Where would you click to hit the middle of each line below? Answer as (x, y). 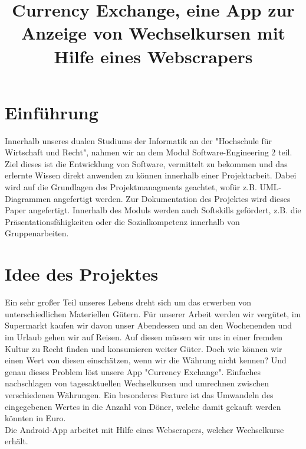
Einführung (52, 112)
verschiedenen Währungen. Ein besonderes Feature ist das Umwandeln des (139, 394)
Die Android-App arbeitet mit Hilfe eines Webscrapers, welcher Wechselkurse (144, 429)
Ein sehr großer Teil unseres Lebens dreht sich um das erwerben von (128, 302)
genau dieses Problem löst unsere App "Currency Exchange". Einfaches (133, 371)
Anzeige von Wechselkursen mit (153, 33)
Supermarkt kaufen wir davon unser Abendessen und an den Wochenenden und (148, 325)
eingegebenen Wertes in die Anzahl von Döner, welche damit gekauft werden (143, 406)
